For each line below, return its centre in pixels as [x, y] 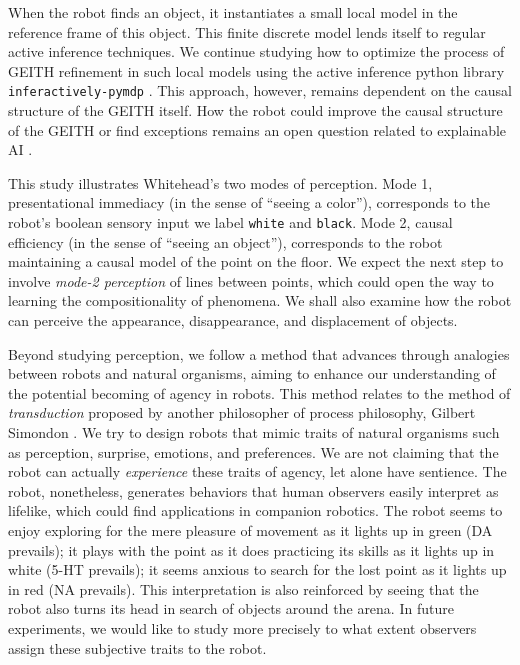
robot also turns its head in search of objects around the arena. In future [231, 608]
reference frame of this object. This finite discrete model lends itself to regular [247, 31]
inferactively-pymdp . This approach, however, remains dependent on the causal [260, 90]
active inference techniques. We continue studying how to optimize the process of [256, 51]
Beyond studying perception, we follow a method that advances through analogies [259, 353]
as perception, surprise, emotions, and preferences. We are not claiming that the [253, 451]
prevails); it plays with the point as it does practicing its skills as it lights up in [251, 549]
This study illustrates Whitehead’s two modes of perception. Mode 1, [220, 182]
